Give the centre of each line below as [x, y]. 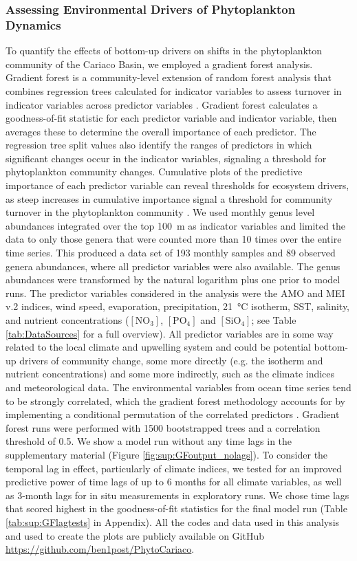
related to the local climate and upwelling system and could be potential [158, 347]
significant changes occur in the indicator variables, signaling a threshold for [166, 158]
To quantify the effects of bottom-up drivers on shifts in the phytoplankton [164, 51]
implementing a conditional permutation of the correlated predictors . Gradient [173, 414]
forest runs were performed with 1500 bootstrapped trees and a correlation [163, 427]
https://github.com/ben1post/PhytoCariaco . [100, 549]
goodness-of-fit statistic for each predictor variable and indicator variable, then [171, 118]
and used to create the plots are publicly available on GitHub [135, 535]
